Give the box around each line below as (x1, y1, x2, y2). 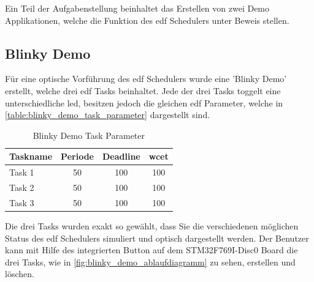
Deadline (102, 150, 140, 163)
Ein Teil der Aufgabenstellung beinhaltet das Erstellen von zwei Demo (5, 2, 270, 14)
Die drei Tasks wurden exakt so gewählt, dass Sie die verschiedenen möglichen (5, 219, 299, 232)
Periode (61, 150, 94, 163)
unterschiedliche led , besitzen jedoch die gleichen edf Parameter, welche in (5, 96, 283, 109)
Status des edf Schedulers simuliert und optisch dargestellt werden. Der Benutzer (5, 231, 309, 244)
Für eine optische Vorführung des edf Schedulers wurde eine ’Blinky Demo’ (5, 72, 287, 85)
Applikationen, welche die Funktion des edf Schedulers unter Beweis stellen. (5, 13, 289, 26)
